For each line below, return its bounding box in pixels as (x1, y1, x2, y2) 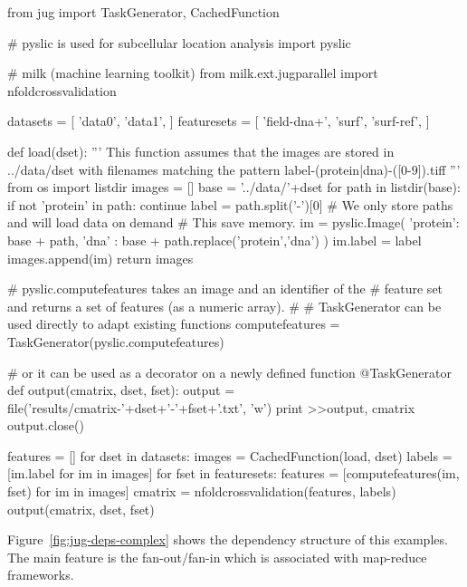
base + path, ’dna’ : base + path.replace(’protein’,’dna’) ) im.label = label (7, 230, 422, 249)
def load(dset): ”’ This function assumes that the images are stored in (7, 141, 395, 160)
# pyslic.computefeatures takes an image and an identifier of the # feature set (7, 279, 443, 298)
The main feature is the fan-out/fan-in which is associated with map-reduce (7, 547, 427, 566)
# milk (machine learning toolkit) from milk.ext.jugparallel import (7, 63, 378, 82)
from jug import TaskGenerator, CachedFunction (7, 3, 280, 21)
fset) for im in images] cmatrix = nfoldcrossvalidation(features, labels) (7, 482, 396, 501)
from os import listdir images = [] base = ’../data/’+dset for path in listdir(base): (7, 178, 461, 197)
